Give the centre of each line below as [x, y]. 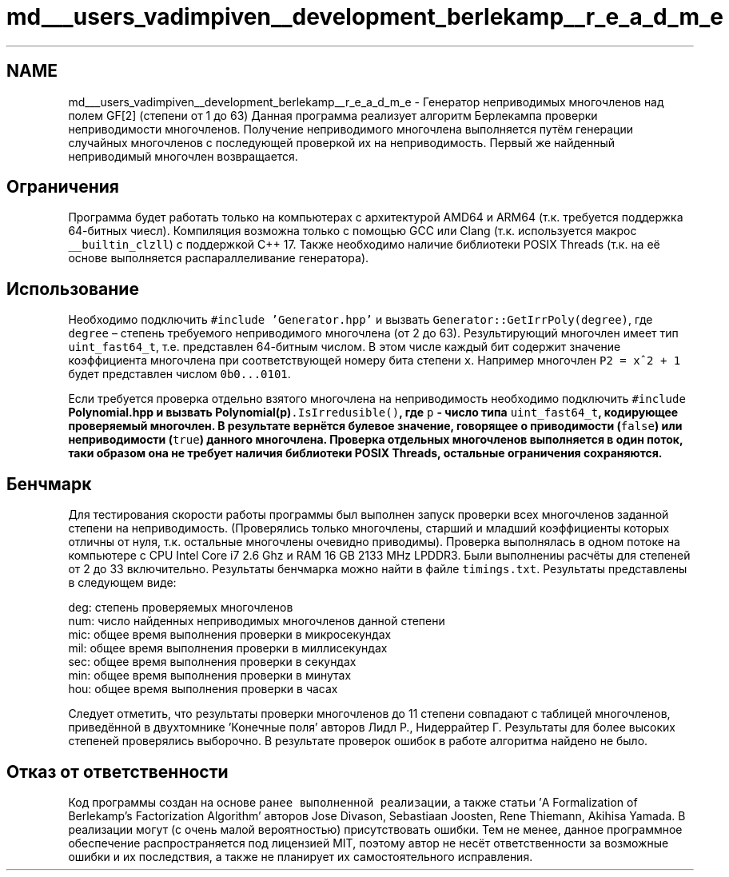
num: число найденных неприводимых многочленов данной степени [257, 621]
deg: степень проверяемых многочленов [181, 608]
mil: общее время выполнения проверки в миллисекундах [228, 648]
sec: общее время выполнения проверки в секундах [212, 662]
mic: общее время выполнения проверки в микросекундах [230, 635]
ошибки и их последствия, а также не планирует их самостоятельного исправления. [301, 856]
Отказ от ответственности [118, 771]
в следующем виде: [122, 583]
